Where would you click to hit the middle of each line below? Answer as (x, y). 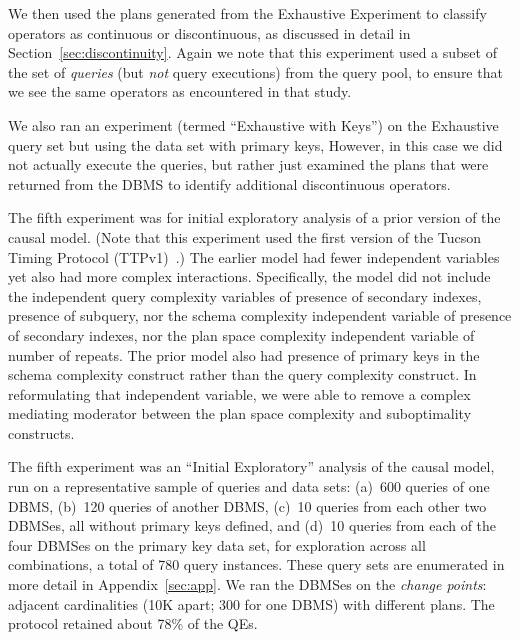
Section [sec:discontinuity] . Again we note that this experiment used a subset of (252, 52)
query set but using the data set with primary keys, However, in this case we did (255, 144)
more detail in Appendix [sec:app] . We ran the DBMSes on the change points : (247, 584)
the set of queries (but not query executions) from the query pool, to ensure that (255, 71)
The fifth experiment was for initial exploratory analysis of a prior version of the (254, 217)
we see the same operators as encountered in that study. (180, 91)
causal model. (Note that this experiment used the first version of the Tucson (245, 236)
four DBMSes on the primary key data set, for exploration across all (217, 544)
